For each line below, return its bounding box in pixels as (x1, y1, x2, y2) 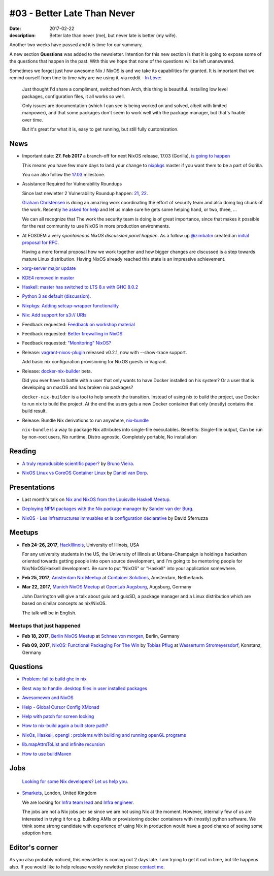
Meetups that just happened (9, 622, 81, 630)
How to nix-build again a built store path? (22, 723, 109, 729)
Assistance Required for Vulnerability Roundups (22, 181, 122, 187)
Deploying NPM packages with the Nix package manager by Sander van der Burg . (22, 506, 194, 512)
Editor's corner (9, 843, 58, 852)
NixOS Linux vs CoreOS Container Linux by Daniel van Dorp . (22, 470, 148, 476)
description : (9, 32, 36, 38)
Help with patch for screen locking (22, 713, 94, 719)
